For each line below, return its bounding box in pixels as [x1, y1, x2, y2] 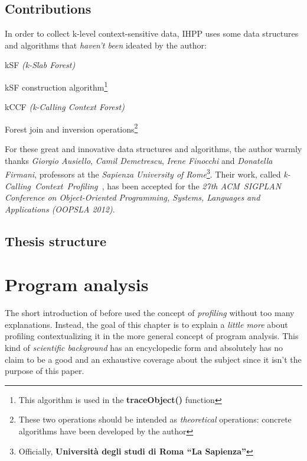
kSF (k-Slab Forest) [5, 59, 76, 71]
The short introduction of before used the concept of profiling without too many [5, 307, 295, 319]
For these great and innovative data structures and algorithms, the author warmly [5, 143, 302, 155]
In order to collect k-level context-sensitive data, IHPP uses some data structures [5, 27, 299, 40]
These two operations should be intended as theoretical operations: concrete [18, 413, 292, 425]
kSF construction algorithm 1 [5, 79, 108, 93]
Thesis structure [5, 231, 106, 250]
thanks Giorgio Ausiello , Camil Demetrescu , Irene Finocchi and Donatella [5, 154, 273, 166]
